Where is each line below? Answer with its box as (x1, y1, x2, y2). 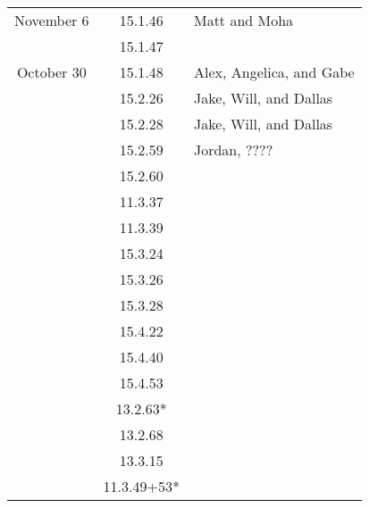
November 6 (14, 10, 89, 30)
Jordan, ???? (193, 139, 273, 160)
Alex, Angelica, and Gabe (193, 62, 355, 82)
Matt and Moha (193, 10, 294, 30)
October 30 (16, 62, 87, 82)
